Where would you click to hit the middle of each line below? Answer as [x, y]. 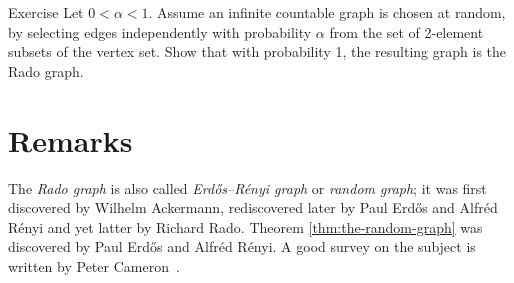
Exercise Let [46, 12]
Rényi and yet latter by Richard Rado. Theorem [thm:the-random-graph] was [245, 226]
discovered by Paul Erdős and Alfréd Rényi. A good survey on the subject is [242, 246]
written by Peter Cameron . [94, 265]
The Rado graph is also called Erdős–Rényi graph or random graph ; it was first [247, 187]
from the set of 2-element [406, 31]
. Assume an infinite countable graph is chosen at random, [327, 12]
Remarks [70, 139]
